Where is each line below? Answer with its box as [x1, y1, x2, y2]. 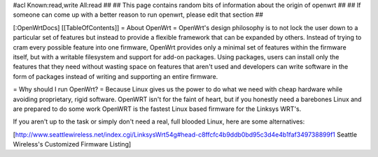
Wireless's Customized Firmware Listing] [13, 140, 132, 149]
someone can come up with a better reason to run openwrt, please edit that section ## [13, 10, 264, 19]
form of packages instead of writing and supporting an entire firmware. [13, 72, 218, 80]
